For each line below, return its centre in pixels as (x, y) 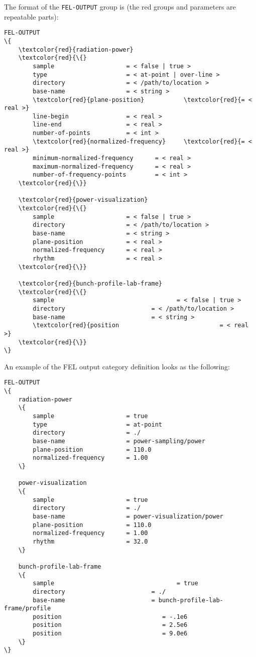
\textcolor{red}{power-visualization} (83, 200)
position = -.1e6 (110, 617)
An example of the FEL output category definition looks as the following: (117, 366)
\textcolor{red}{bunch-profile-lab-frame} (90, 283)
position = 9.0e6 (110, 634)
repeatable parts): (31, 16)
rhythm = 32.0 (90, 541)
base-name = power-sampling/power (119, 441)
